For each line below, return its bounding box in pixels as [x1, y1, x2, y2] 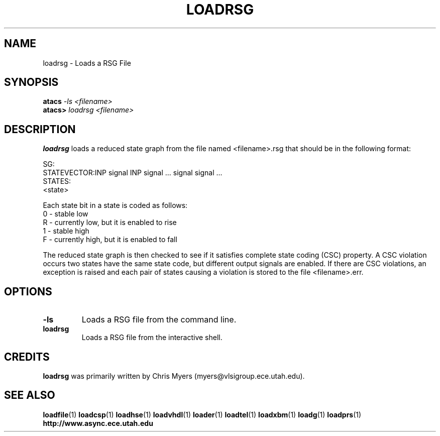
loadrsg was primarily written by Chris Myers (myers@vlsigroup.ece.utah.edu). [43, 371, 305, 380]
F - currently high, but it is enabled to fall [43, 235, 177, 244]
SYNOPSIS [4, 76, 59, 89]
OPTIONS [4, 285, 52, 298]
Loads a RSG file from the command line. [81, 314, 237, 325]
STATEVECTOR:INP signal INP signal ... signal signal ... [43, 168, 223, 177]
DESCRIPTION [4, 123, 76, 136]
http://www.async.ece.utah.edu [43, 418, 153, 427]
